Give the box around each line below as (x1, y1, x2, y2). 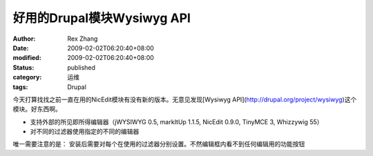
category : (12, 73, 42, 81)
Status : (12, 63, 35, 72)
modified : (12, 54, 41, 62)
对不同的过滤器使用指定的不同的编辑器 (30, 128, 140, 136)
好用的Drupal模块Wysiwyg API (12, 10, 191, 26)
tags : (12, 83, 28, 91)
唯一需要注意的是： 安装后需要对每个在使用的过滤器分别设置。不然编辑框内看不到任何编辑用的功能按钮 (12, 140, 305, 148)
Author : (12, 35, 36, 43)
